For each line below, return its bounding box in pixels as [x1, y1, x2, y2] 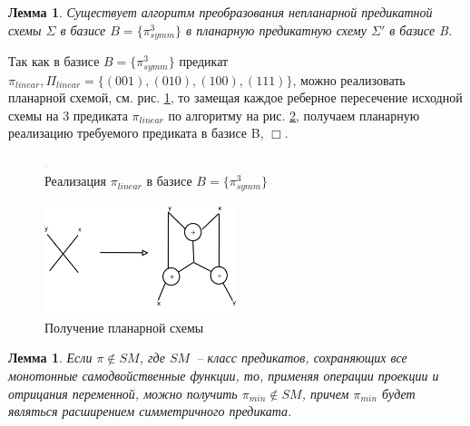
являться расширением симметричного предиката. [8, 402, 292, 421]
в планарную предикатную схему [186, 20, 367, 39]
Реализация [44, 171, 106, 190]
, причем [301, 383, 349, 402]
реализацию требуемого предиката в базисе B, [8, 123, 264, 142]
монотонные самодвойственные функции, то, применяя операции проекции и [8, 365, 439, 384]
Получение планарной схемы [44, 317, 204, 336]
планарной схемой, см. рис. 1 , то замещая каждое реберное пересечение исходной [8, 88, 463, 107]
